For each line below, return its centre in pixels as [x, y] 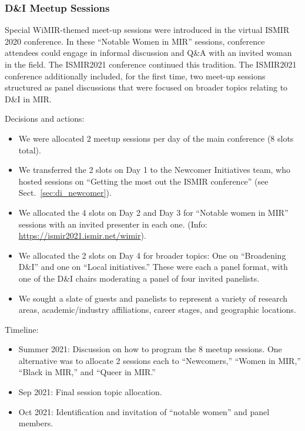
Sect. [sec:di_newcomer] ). [65, 193]
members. [36, 423]
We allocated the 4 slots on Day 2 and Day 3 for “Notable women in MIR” [153, 212]
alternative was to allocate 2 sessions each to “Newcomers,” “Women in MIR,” [160, 360]
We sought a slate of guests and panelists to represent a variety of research [153, 298]
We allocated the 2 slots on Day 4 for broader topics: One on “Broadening [152, 255]
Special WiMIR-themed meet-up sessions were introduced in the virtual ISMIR [147, 30]
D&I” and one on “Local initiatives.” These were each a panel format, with [153, 267]
